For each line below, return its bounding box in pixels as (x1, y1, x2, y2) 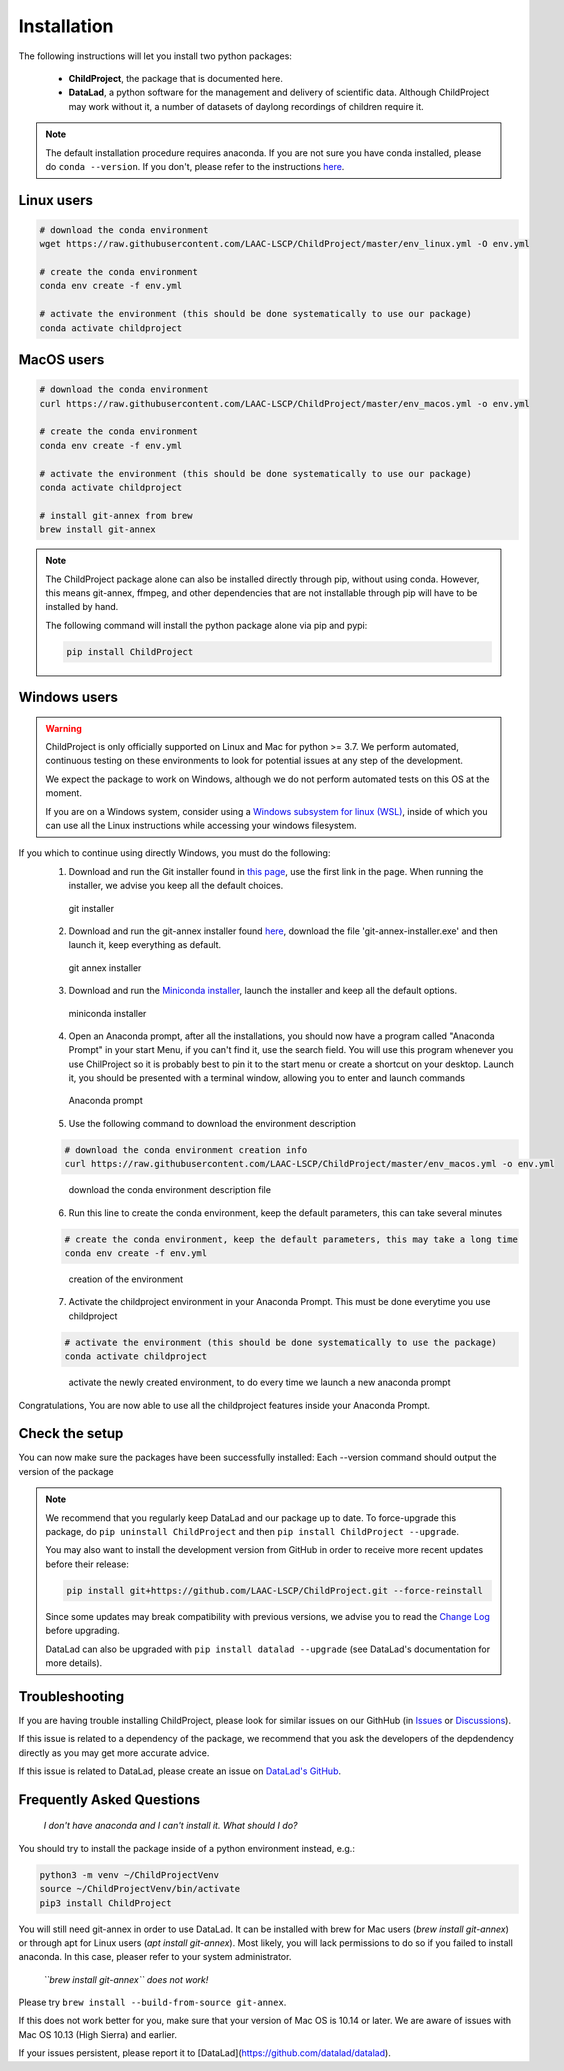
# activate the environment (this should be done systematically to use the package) (64, 1336, 497, 1348)
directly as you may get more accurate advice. (18, 1746, 210, 1759)
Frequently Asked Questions (18, 1791, 201, 1808)
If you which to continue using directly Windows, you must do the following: (18, 847, 331, 859)
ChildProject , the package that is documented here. (68, 72, 284, 84)
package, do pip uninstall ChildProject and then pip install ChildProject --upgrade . (45, 1525, 460, 1537)
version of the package (18, 1465, 114, 1477)
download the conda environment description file (68, 1184, 272, 1196)
